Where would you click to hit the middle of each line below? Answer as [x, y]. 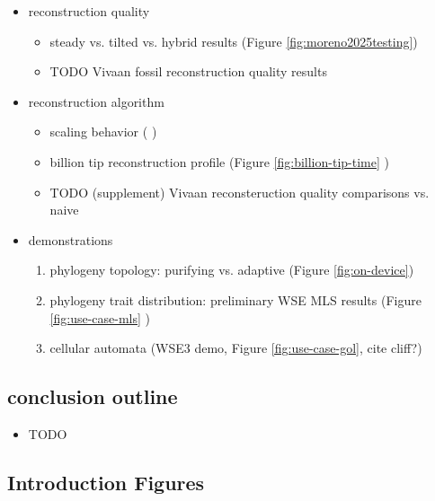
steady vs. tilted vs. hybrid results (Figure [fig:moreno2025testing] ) [234, 41]
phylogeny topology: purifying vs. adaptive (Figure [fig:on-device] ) [232, 270]
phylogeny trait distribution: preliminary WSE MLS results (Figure [235, 299]
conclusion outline [93, 396]
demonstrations [71, 239]
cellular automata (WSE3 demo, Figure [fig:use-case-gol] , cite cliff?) [236, 348]
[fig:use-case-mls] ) [100, 317]
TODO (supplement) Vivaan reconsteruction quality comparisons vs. [240, 192]
